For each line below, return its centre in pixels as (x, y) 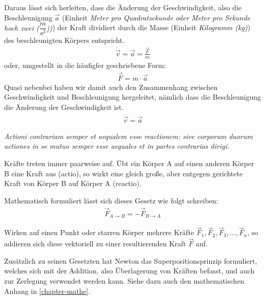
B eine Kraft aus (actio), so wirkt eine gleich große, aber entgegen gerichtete (124, 173)
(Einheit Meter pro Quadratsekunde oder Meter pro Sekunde (156, 17)
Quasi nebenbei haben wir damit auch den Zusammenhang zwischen (111, 87)
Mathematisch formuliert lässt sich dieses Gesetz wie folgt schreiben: (111, 200)
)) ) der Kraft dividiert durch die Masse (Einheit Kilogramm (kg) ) (149, 27)
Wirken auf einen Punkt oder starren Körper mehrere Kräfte (99, 232)
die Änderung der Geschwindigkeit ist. (64, 107)
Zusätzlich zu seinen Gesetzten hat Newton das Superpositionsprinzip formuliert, (131, 260)
